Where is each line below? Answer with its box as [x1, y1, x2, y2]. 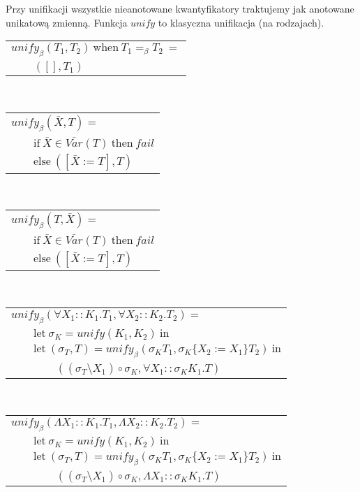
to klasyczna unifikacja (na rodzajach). [158, 15, 324, 29]
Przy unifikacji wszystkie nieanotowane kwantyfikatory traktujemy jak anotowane [6, 1, 354, 15]
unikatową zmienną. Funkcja [6, 15, 128, 29]
